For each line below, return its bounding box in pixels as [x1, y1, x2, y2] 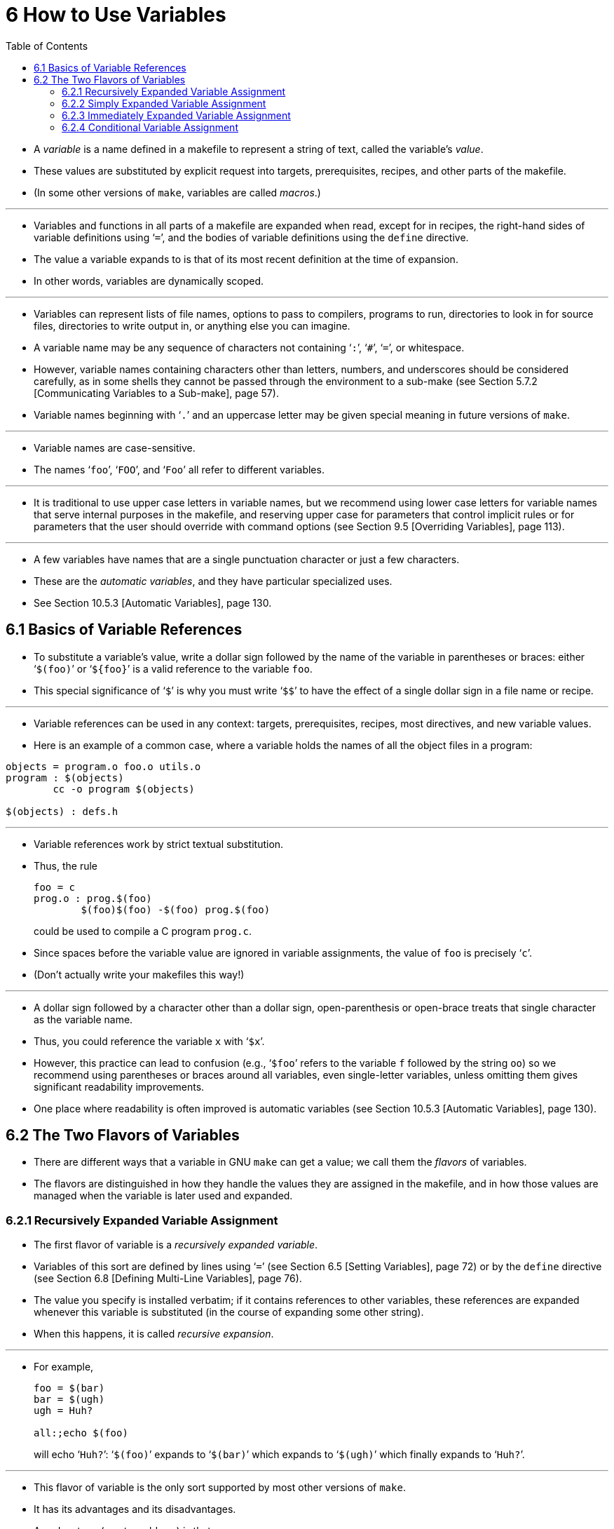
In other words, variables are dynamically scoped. [34, 274, 264, 287]
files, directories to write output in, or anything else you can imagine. [34, 319, 350, 332]
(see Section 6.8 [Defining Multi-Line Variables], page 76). [34, 1272, 302, 1285]
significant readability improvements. [34, 1080, 205, 1093]
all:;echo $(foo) [34, 1427, 128, 1439]
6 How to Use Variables [6, 3, 226, 27]
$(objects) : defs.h [6, 805, 118, 817]
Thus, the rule [34, 859, 98, 872]
